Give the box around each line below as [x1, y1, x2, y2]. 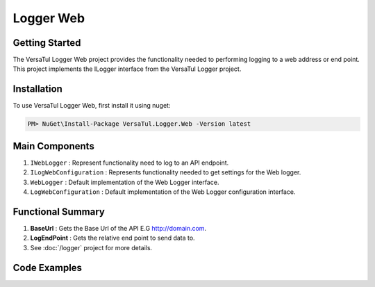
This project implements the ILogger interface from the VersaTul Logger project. [12, 65, 242, 73]
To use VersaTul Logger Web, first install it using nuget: [12, 101, 171, 110]
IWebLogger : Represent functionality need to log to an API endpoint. [30, 158, 229, 167]
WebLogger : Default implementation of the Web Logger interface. [30, 178, 219, 186]
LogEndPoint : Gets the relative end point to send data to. [30, 233, 195, 243]
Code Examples [12, 261, 83, 274]
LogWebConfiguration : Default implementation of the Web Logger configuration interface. [30, 188, 296, 196]
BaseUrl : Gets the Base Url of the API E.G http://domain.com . [30, 224, 207, 232]
